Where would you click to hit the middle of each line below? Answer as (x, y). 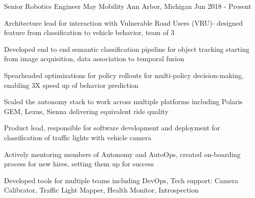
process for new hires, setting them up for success (79, 164)
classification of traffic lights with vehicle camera (78, 137)
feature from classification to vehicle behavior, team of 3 (89, 32)
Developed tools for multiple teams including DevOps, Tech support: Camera (121, 180)
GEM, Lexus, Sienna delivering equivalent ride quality (86, 111)
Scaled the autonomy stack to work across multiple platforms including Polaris (123, 101)
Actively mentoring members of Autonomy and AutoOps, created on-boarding (122, 154)
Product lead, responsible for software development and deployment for (112, 128)
